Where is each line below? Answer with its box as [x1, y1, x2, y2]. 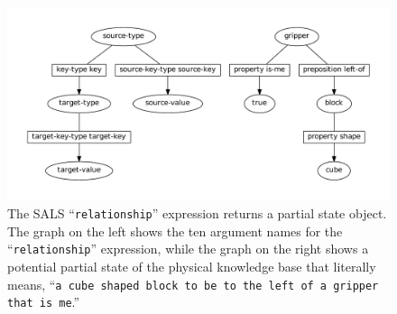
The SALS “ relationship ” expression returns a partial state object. [7, 204, 387, 223]
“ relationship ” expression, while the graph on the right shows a [7, 239, 369, 258]
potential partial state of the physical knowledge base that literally [7, 256, 376, 275]
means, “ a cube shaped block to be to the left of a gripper [7, 274, 379, 293]
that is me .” [7, 292, 80, 311]
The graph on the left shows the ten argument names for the [7, 221, 343, 240]
